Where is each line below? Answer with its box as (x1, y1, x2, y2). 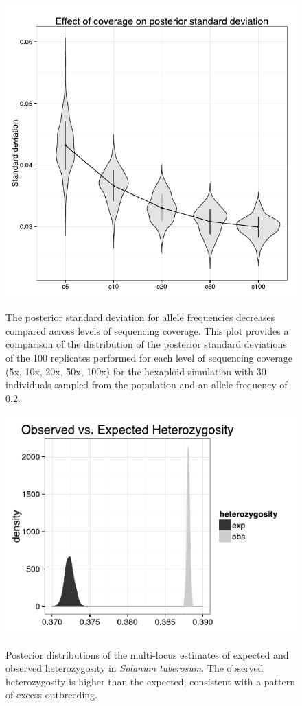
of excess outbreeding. (5, 687, 97, 702)
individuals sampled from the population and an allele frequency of (5, 377, 288, 392)
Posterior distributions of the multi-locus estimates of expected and (5, 647, 289, 661)
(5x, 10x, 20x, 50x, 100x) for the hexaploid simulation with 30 (5, 364, 266, 378)
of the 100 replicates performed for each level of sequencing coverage (5, 350, 292, 364)
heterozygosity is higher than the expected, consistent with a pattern (5, 674, 295, 688)
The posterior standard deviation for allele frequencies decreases (5, 310, 275, 325)
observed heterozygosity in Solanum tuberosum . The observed (5, 661, 264, 675)
